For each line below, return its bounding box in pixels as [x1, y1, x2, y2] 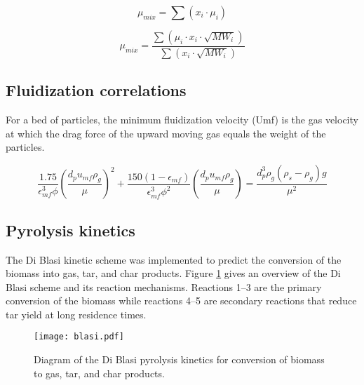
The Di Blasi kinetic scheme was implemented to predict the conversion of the [6, 252, 342, 266]
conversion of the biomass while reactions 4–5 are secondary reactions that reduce [6, 293, 357, 308]
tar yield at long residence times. [6, 306, 147, 321]
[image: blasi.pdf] [34, 332, 124, 342]
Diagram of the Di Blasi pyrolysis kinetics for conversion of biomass [34, 352, 325, 367]
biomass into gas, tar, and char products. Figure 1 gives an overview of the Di [6, 266, 341, 281]
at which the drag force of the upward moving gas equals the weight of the [6, 126, 326, 140]
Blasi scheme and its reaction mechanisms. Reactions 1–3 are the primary [6, 279, 322, 294]
